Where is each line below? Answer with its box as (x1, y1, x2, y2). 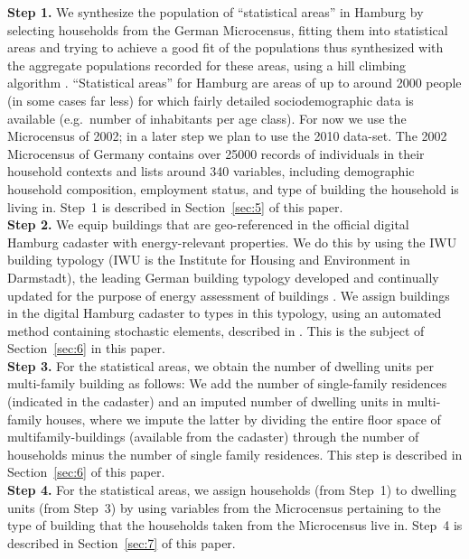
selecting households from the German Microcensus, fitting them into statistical (7, 20, 448, 39)
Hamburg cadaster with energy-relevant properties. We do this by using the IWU (7, 232, 457, 251)
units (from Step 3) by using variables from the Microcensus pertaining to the (7, 498, 441, 517)
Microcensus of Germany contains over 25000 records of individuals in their (7, 144, 425, 163)
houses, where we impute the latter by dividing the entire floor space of (45, 409, 441, 428)
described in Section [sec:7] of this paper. (7, 533, 236, 552)
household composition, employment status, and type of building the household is (7, 179, 459, 198)
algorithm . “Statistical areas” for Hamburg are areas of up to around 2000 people (7, 73, 462, 92)
